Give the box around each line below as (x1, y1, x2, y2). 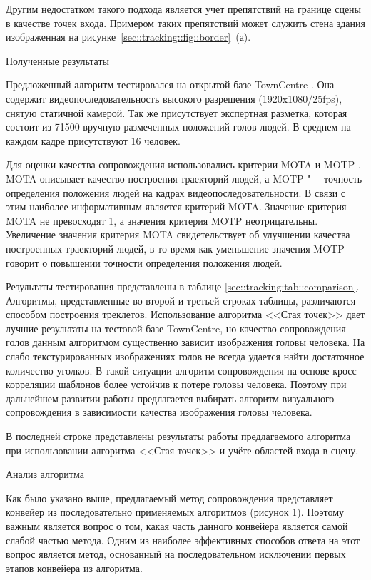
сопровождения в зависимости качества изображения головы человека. (6, 405, 312, 419)
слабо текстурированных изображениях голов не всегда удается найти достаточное (6, 349, 365, 364)
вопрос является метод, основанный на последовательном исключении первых (6, 546, 346, 561)
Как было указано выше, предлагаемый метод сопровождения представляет (6, 490, 333, 505)
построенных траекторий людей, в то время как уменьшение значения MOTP (6, 240, 345, 255)
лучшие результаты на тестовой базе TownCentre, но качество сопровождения (6, 320, 346, 335)
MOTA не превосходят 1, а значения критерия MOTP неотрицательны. (6, 213, 318, 228)
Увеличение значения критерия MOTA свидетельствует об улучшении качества (6, 227, 350, 242)
